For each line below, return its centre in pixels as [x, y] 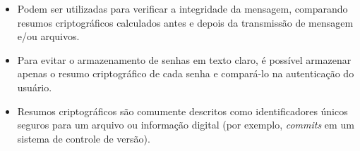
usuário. [35, 87]
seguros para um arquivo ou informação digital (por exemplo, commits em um [186, 125]
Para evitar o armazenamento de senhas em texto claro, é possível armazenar [184, 59]
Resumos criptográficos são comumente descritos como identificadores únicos [182, 111]
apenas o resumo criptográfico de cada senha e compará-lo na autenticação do [186, 73]
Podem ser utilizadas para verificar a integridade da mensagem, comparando [182, 8]
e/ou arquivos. [48, 36]
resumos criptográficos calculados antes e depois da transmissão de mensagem [185, 22]
